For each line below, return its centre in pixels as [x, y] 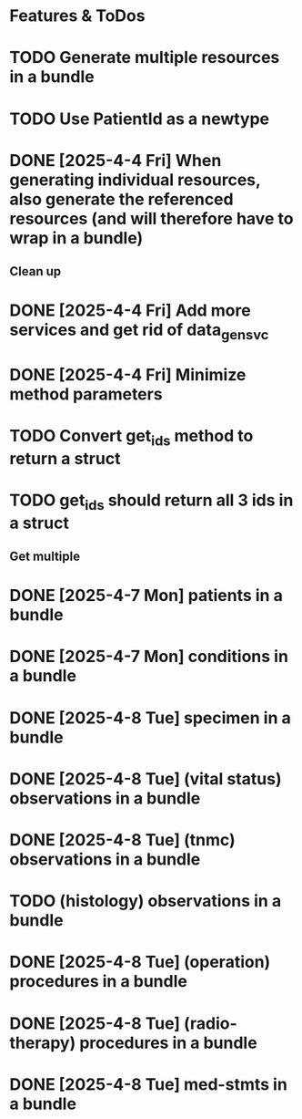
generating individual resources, [135, 180]
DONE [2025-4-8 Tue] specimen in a [150, 718]
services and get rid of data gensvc [139, 332]
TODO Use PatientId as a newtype [140, 119]
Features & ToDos [77, 16]
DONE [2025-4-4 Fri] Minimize [128, 375]
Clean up [35, 271]
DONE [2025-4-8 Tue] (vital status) [146, 778]
